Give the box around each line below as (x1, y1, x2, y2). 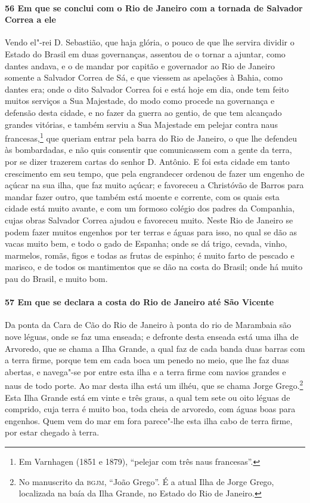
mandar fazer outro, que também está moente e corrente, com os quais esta (5, 190, 280, 203)
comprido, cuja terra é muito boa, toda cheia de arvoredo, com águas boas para (5, 403, 296, 415)
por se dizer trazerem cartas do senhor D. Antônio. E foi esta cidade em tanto (5, 155, 290, 167)
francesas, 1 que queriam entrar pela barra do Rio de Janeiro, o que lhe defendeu (5, 130, 297, 144)
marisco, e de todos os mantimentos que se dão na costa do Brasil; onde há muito (5, 260, 303, 273)
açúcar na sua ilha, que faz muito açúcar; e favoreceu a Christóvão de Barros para (5, 179, 304, 191)
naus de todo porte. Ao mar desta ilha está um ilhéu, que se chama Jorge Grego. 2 (5, 378, 303, 391)
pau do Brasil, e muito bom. (5, 272, 108, 284)
